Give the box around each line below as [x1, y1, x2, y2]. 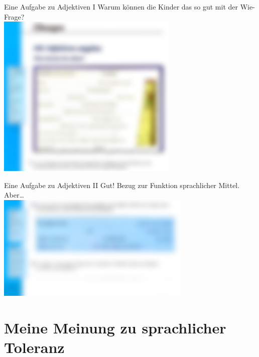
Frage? [4, 11, 25, 22]
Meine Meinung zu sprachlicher [4, 317, 226, 337]
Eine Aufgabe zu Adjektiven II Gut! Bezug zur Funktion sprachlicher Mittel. [4, 180, 240, 190]
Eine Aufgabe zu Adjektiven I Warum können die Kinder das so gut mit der [4, 2, 238, 12]
